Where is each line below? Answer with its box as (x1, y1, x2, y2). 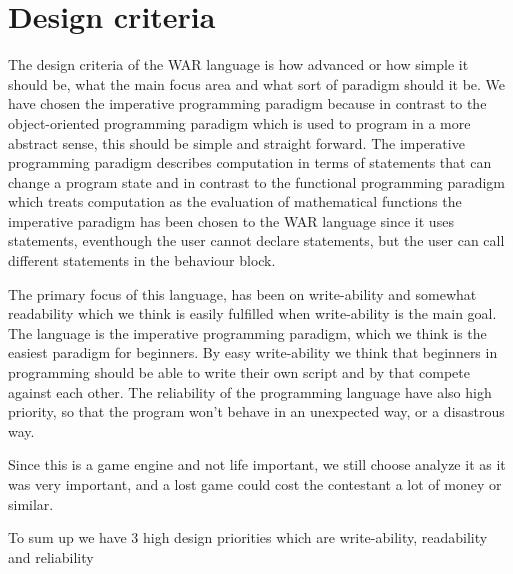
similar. (8, 493, 54, 514)
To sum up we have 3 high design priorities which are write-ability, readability (8, 527, 488, 548)
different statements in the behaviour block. (8, 250, 276, 271)
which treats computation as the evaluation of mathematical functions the (8, 191, 462, 212)
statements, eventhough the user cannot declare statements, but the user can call (8, 230, 505, 251)
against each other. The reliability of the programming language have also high (8, 381, 492, 402)
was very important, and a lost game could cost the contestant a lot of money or (8, 474, 502, 494)
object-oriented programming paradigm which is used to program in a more (8, 112, 471, 133)
